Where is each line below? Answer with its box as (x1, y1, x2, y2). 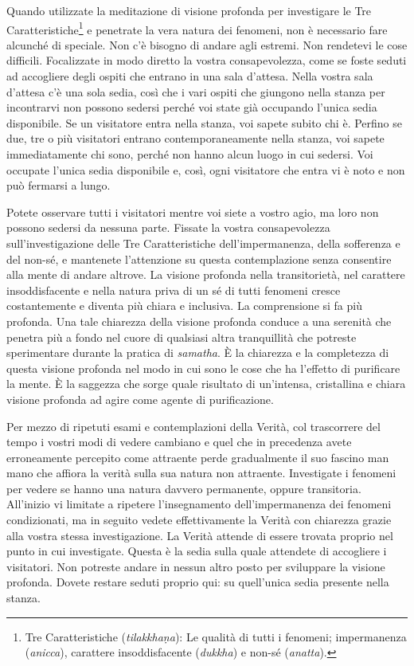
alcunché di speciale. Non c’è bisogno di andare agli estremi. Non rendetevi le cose (6, 36, 408, 53)
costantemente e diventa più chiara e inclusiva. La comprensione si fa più (6, 297, 362, 314)
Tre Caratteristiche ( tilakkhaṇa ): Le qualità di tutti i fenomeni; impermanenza (25, 628, 407, 644)
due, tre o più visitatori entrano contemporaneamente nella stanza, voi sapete (6, 130, 385, 147)
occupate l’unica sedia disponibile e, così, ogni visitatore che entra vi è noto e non (6, 161, 405, 178)
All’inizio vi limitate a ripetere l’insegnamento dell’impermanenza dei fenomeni (6, 496, 392, 512)
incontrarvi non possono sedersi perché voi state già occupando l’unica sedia (6, 99, 377, 116)
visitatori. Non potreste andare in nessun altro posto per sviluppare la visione (6, 558, 385, 574)
